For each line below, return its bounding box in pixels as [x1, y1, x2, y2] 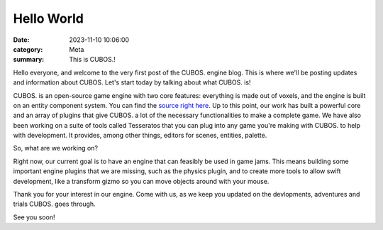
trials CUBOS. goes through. [13, 199, 96, 209]
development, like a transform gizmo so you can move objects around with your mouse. [13, 177, 270, 185]
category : [13, 45, 43, 53]
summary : [13, 55, 45, 64]
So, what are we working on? [13, 144, 99, 153]
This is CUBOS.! [69, 55, 116, 64]
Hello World [13, 11, 84, 26]
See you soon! [13, 213, 55, 221]
